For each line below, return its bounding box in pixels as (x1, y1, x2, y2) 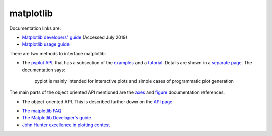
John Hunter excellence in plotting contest (22, 122, 110, 128)
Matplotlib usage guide (22, 41, 70, 47)
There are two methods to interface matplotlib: (9, 50, 106, 56)
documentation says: (22, 67, 65, 73)
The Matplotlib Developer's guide (22, 115, 91, 121)
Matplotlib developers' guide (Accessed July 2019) (22, 34, 128, 40)
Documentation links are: (9, 25, 61, 31)
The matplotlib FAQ (22, 108, 62, 114)
